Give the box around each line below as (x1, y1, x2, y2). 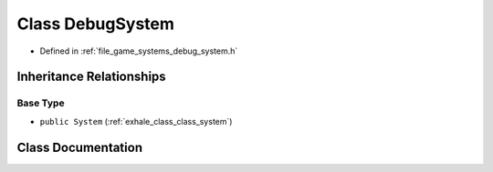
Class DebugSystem (16, 14, 175, 34)
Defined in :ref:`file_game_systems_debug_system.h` (39, 46, 238, 56)
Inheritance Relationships (16, 69, 166, 85)
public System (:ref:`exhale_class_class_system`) (39, 116, 233, 126)
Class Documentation (16, 139, 143, 155)
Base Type (16, 96, 65, 109)
